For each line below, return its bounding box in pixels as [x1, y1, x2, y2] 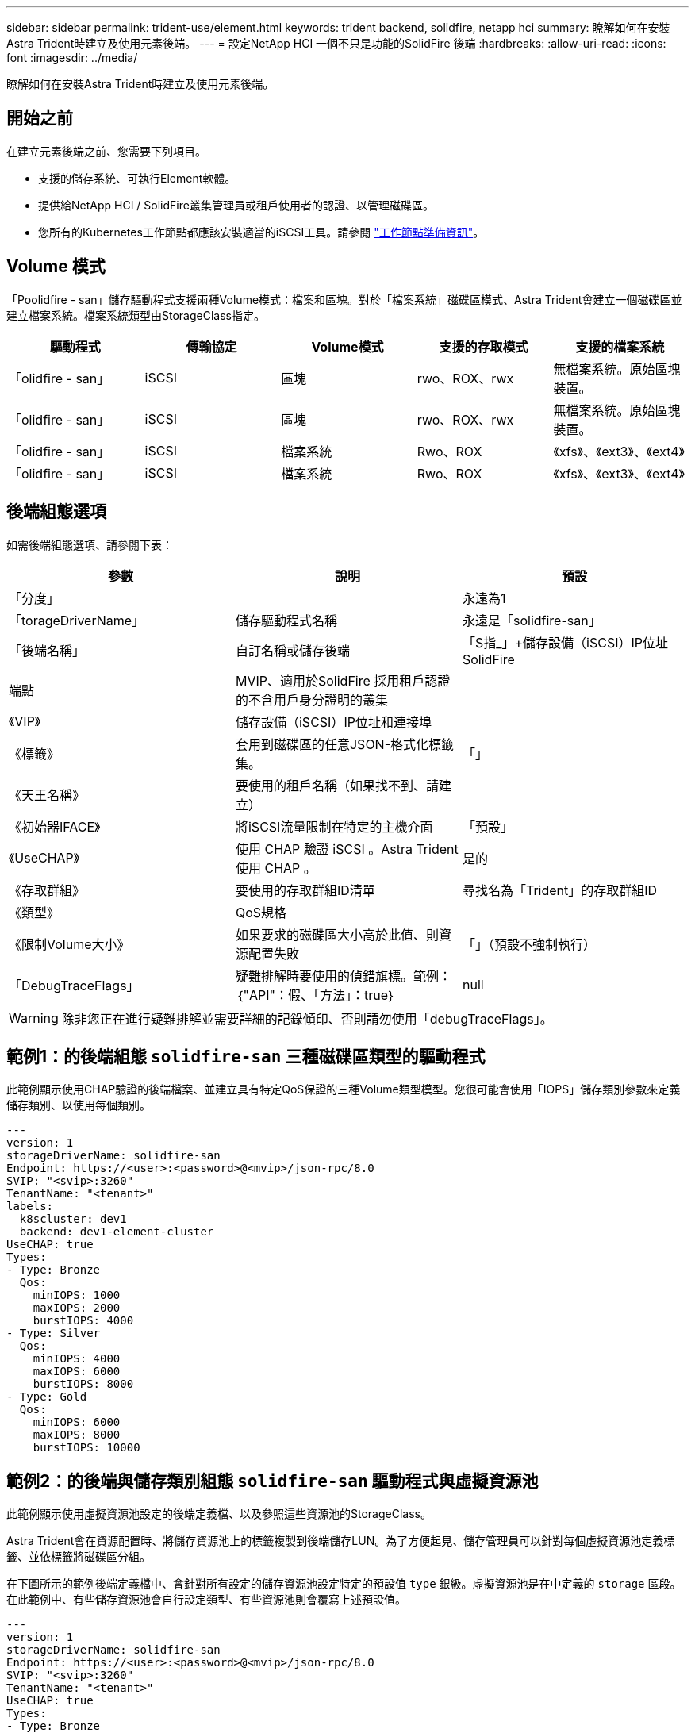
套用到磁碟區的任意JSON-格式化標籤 [235, 736, 455, 752]
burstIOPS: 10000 [33, 1441, 140, 1454]
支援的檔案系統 [575, 338, 665, 355]
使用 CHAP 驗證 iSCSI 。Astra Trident [235, 840, 459, 857]
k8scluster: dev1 [19, 1212, 127, 1226]
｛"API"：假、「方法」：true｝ [235, 986, 396, 1003]
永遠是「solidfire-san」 [462, 612, 601, 628]
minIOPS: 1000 [33, 1289, 121, 1302]
